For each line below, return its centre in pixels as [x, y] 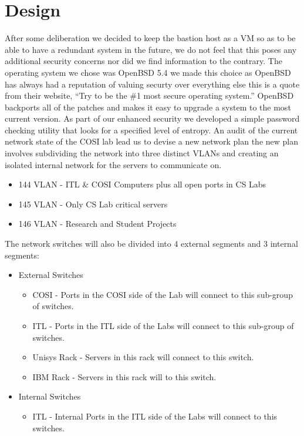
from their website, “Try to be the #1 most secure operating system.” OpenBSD [149, 95]
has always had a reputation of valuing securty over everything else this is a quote [152, 84]
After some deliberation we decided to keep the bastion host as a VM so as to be [150, 38]
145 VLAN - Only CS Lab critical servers [93, 204]
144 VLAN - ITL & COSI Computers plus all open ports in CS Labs [142, 184]
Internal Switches [50, 396]
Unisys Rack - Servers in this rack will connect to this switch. [143, 357]
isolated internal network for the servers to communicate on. [113, 164]
